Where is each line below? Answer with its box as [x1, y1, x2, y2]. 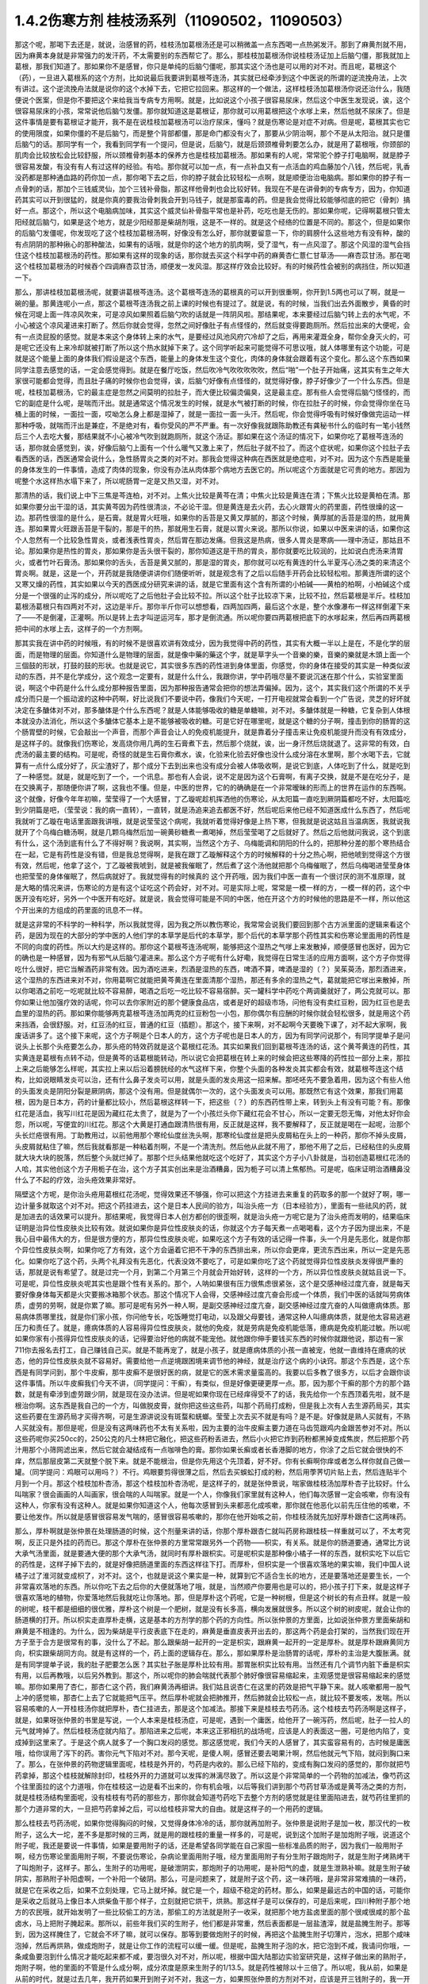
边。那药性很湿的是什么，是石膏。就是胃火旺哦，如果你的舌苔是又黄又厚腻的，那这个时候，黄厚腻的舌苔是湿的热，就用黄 [14, 513, 411, 522]
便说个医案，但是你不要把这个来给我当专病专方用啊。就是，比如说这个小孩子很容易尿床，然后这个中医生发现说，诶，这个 [14, 95, 411, 105]
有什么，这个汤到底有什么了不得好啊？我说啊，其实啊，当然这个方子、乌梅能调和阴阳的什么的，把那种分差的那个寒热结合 [14, 838, 411, 848]
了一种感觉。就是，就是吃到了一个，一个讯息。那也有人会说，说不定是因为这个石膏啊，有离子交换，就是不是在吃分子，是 [14, 771, 411, 781]
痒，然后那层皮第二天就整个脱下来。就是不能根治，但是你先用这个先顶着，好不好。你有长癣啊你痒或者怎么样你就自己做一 [14, 1456, 411, 1466]
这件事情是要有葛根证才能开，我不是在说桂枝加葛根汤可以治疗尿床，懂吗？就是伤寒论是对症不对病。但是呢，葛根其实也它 [14, 117, 411, 127]
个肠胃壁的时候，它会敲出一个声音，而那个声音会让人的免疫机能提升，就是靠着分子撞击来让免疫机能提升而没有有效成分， [14, 727, 411, 737]
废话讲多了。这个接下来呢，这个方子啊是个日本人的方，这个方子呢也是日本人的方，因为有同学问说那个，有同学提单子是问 [14, 1030, 411, 1040]
